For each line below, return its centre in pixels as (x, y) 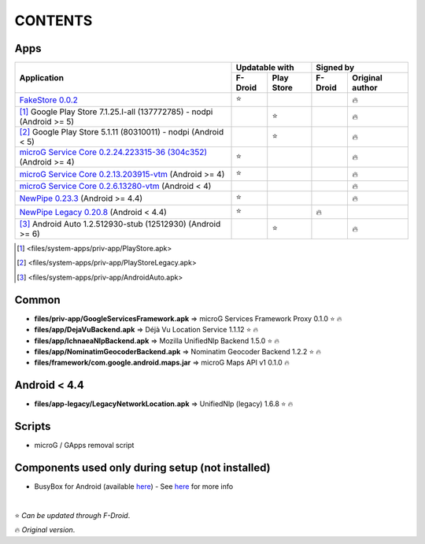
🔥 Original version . (45, 530)
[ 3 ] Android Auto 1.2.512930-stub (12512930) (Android (120, 224)
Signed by (335, 68)
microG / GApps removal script (84, 446)
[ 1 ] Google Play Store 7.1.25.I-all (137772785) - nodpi (116, 112)
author (364, 88)
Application (42, 77)
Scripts (33, 426)
